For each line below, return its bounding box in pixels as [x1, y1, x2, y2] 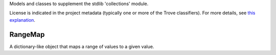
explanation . [9, 17, 36, 23]
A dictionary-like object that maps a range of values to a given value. [9, 43, 154, 49]
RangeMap [9, 30, 45, 39]
